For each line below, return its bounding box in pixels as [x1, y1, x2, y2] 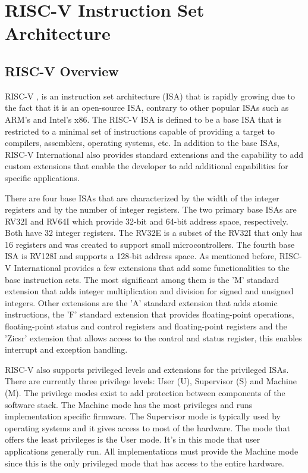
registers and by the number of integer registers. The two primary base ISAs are [5, 203, 297, 216]
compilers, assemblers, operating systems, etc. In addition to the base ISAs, [5, 136, 279, 149]
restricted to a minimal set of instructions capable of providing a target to [5, 125, 275, 137]
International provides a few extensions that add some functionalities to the [14, 262, 290, 274]
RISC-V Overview [5, 61, 119, 80]
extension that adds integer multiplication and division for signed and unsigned [5, 285, 294, 297]
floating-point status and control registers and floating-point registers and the [5, 320, 287, 332]
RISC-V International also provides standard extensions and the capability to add [5, 148, 304, 160]
